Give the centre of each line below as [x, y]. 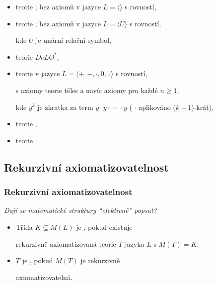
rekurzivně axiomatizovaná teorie [66, 243]
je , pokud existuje [104, 227]
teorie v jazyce [38, 73]
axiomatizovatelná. [44, 277]
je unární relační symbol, [73, 40]
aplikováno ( [157, 107]
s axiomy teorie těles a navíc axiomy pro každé [87, 90]
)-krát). [203, 107]
